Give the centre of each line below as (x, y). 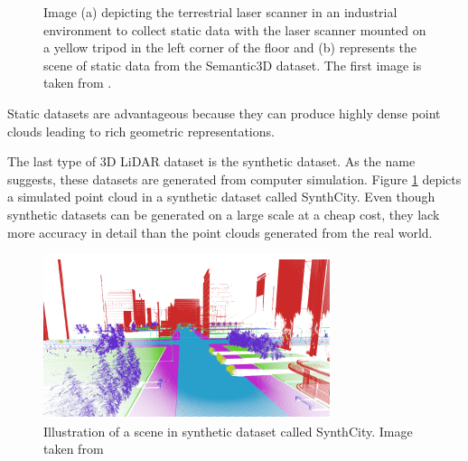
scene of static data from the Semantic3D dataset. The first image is (233, 65)
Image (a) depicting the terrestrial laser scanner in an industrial (220, 12)
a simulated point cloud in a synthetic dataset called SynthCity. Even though (221, 197)
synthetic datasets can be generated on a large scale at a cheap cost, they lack (224, 214)
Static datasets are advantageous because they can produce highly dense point (224, 113)
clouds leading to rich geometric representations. (141, 131)
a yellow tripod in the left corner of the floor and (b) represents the (230, 47)
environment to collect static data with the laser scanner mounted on (235, 29)
